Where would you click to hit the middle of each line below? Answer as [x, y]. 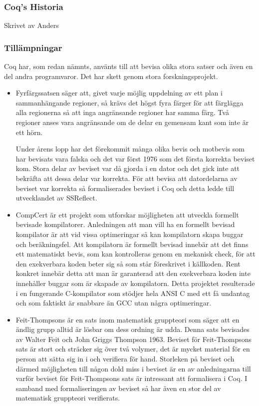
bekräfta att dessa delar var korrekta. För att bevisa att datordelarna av [127, 178]
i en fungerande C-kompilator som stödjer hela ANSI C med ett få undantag [133, 293]
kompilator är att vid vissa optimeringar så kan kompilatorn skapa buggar [129, 234]
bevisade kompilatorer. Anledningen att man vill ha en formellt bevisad [125, 224]
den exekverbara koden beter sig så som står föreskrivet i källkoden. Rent [128, 263]
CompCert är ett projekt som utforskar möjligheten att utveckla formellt [127, 214]
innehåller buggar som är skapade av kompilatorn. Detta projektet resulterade [135, 283]
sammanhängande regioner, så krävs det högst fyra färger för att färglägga [129, 102]
